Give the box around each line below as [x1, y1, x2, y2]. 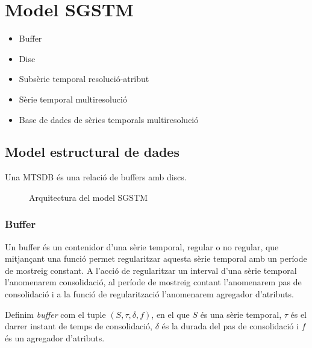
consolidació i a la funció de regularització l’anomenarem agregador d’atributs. [5, 288, 294, 300]
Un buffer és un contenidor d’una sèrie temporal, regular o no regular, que [5, 240, 279, 253]
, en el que [151, 308, 190, 320]
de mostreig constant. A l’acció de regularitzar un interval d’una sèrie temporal [5, 264, 297, 276]
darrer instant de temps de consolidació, [5, 320, 152, 332]
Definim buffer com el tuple [5, 308, 106, 320]
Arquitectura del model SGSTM [29, 191, 148, 203]
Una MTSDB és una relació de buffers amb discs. [5, 171, 187, 183]
